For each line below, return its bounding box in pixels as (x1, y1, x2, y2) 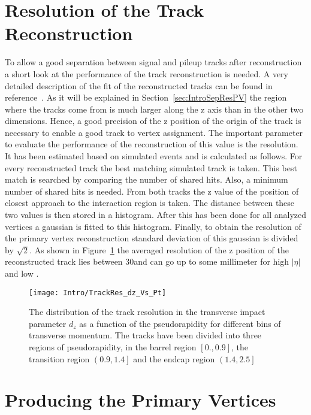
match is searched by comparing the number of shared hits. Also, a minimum (5, 173, 288, 186)
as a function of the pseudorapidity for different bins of (79, 317, 281, 329)
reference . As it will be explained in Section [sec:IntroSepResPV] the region (5, 91, 287, 104)
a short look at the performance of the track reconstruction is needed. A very (5, 67, 288, 80)
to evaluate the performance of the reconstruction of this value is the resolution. (5, 138, 298, 150)
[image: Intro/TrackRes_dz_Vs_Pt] (29, 288, 167, 297)
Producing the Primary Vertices (5, 387, 276, 412)
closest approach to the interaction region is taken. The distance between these (5, 196, 295, 209)
